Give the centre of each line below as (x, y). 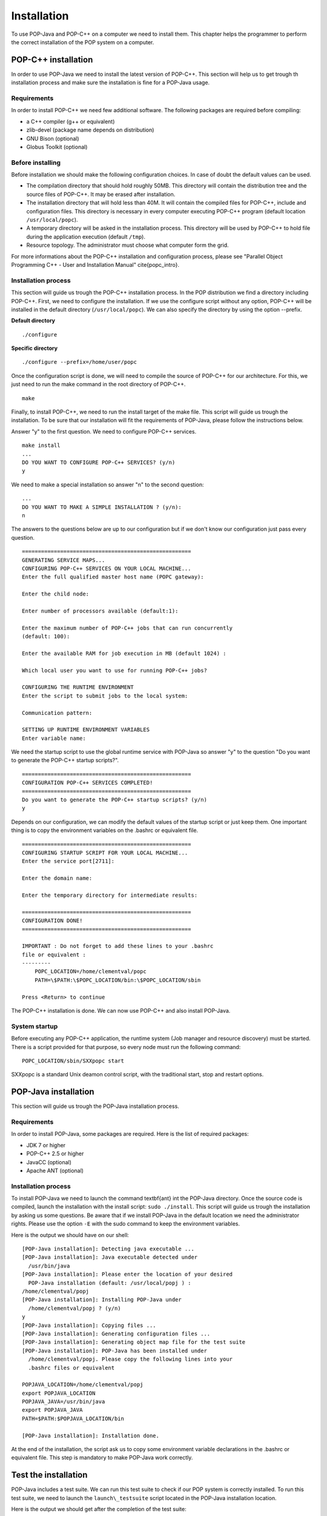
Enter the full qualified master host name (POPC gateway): (113, 577)
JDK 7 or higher (46, 1145)
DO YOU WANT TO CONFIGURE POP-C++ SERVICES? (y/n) (99, 462)
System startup (35, 1026)
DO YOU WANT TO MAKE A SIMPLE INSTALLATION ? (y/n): (102, 507)
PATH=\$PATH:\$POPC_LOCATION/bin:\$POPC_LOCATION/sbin (117, 980)
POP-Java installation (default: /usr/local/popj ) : (110, 1283)
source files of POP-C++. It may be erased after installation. (101, 194)
